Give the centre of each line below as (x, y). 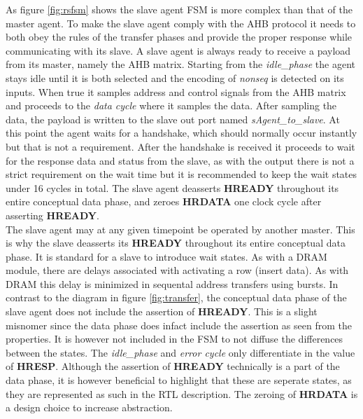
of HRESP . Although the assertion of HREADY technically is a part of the (173, 366)
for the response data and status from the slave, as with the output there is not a (180, 160)
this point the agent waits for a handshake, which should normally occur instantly (181, 133)
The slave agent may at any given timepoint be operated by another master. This (180, 229)
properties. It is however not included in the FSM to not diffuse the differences (175, 339)
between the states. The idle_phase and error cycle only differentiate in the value (180, 352)
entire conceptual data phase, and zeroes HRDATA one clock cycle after (164, 201)
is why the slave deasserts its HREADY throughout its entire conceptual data (176, 243)
